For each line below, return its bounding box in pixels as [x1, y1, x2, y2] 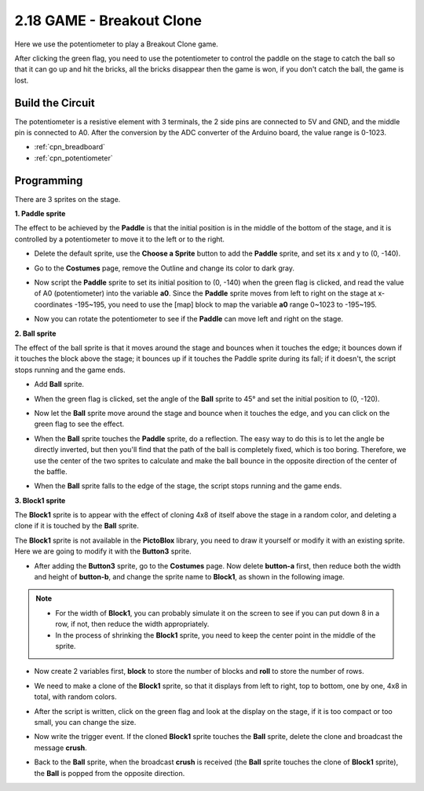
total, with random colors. [34, 692, 117, 701]
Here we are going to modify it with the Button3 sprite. [14, 546, 192, 556]
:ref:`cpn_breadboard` [34, 142, 106, 152]
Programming [14, 174, 83, 187]
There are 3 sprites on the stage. [14, 194, 121, 204]
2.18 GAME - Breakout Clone [14, 12, 203, 29]
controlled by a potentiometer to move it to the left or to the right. [14, 234, 225, 244]
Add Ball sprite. [34, 380, 85, 389]
